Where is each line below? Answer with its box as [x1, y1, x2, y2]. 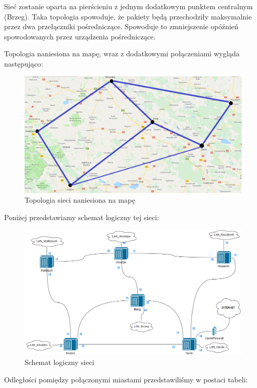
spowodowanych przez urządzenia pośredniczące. [4, 31, 156, 41]
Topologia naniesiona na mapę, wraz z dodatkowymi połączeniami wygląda [4, 48, 240, 59]
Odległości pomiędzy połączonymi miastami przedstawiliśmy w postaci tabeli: [4, 374, 248, 384]
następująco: [4, 58, 43, 69]
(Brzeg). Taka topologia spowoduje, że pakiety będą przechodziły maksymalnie [4, 11, 252, 21]
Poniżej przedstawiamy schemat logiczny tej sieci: [4, 211, 159, 222]
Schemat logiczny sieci [25, 356, 94, 367]
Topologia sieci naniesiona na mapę [25, 195, 135, 205]
